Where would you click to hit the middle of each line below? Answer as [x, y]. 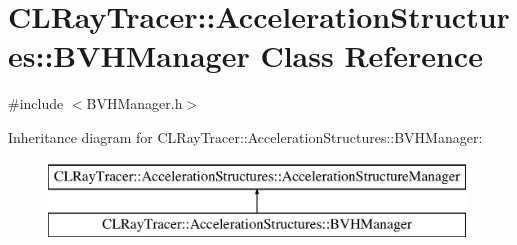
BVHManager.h [134, 103]
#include [36, 103]
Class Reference [371, 55]
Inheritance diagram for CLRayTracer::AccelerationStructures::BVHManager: [245, 136]
